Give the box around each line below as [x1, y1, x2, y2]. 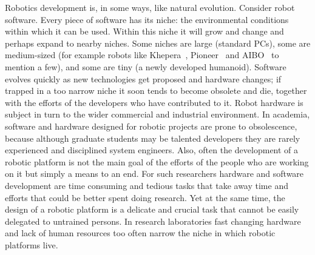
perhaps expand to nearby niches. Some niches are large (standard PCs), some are [5, 36, 311, 49]
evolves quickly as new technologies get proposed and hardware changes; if [5, 72, 282, 85]
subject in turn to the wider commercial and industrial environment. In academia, [5, 108, 310, 121]
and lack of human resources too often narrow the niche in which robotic [5, 227, 276, 239]
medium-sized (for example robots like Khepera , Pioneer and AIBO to [5, 48, 279, 61]
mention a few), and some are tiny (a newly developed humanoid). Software [5, 60, 286, 73]
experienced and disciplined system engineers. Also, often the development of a [5, 144, 299, 156]
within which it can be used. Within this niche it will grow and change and [5, 25, 284, 38]
